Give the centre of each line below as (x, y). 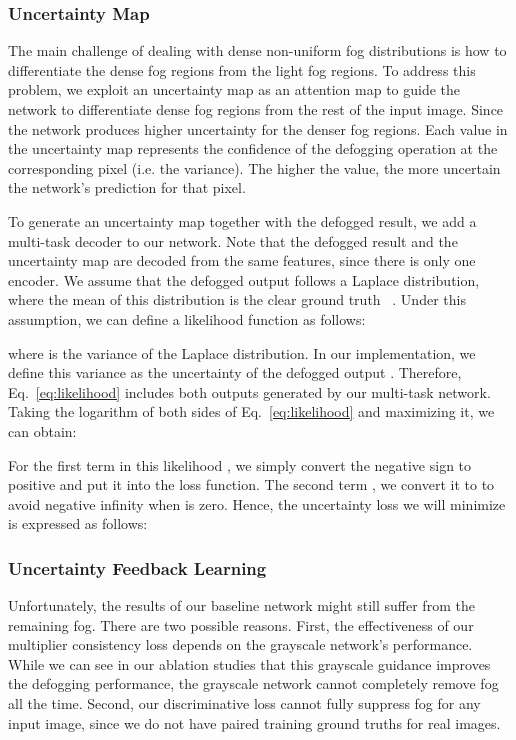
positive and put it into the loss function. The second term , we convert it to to (251, 484)
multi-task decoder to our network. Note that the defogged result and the (233, 240)
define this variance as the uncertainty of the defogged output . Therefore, (235, 372)
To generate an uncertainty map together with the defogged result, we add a (242, 220)
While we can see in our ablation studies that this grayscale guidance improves (249, 663)
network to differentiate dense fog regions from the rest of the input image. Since (256, 109)
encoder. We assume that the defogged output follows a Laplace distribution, (244, 279)
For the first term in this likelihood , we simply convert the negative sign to (240, 464)
